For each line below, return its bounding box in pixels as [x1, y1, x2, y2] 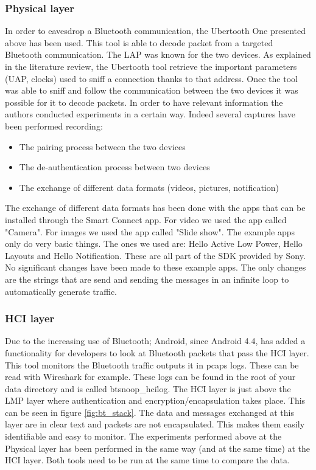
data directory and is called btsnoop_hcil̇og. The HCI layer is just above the [5, 382, 291, 395]
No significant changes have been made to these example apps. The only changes [5, 261, 306, 274]
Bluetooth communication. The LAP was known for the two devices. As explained [5, 48, 311, 61]
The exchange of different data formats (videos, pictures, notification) [19, 181, 279, 193]
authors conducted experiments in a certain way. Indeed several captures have [5, 108, 295, 120]
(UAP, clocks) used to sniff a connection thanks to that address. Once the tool [5, 72, 298, 85]
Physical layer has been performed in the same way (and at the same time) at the [5, 441, 311, 454]
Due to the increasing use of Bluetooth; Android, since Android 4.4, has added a [5, 334, 306, 347]
